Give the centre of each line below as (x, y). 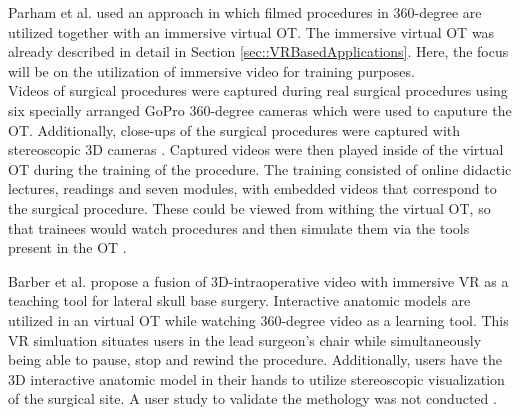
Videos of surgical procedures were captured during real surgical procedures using (258, 90)
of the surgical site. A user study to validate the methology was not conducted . (252, 398)
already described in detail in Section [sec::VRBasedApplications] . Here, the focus (258, 51)
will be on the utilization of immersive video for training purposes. (211, 70)
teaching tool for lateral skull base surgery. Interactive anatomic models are (239, 300)
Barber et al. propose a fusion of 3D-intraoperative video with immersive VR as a (258, 280)
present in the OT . (67, 247)
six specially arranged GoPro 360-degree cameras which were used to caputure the (260, 109)
